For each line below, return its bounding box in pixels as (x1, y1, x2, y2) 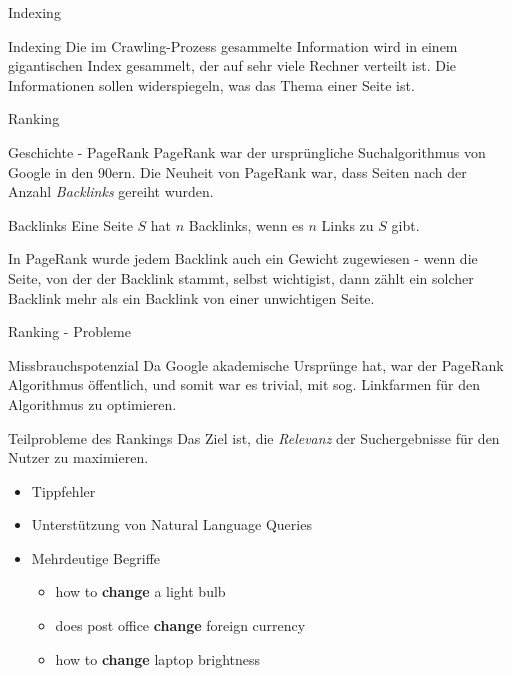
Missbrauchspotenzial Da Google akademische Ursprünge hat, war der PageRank (8, 354, 504, 375)
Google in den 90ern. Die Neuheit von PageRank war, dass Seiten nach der (8, 161, 467, 182)
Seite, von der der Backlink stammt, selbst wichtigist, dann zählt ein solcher (8, 267, 474, 288)
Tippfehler (31, 480, 96, 501)
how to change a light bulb (55, 581, 226, 602)
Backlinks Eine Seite (8, 214, 133, 235)
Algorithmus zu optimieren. (8, 393, 177, 414)
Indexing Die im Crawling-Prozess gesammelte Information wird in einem (8, 35, 458, 56)
